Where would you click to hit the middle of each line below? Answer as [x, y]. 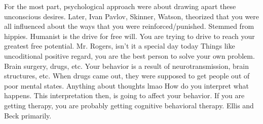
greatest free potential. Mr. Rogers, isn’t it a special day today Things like [120, 46]
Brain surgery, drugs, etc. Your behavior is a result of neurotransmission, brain [127, 66]
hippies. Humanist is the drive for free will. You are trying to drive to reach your [129, 36]
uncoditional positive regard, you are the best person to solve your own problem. [129, 55]
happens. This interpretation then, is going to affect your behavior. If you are [124, 95]
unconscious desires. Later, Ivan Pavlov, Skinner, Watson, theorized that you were [132, 16]
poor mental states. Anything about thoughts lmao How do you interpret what [126, 85]
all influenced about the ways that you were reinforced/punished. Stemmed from [129, 26]
